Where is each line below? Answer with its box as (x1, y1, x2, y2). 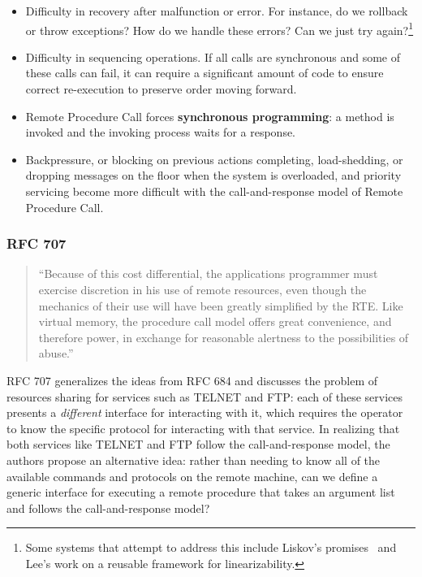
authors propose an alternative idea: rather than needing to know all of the (6, 451, 381, 468)
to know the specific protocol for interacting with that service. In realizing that (6, 419, 400, 436)
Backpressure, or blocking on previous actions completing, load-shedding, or (25, 150, 403, 167)
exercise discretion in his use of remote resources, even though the (38, 281, 367, 297)
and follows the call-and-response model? (6, 499, 210, 516)
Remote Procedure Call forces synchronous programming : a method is (25, 107, 394, 124)
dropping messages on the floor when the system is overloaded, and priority (25, 167, 402, 184)
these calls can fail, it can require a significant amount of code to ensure (25, 64, 384, 81)
